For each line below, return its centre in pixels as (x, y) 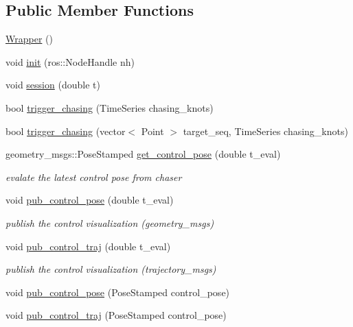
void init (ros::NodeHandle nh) (70, 61)
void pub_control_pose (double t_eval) (90, 200)
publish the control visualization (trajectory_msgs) (111, 269)
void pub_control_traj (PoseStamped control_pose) (116, 315)
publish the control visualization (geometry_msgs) (110, 222)
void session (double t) (53, 85)
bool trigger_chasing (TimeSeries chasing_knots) (110, 107)
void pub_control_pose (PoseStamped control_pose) (118, 292)
